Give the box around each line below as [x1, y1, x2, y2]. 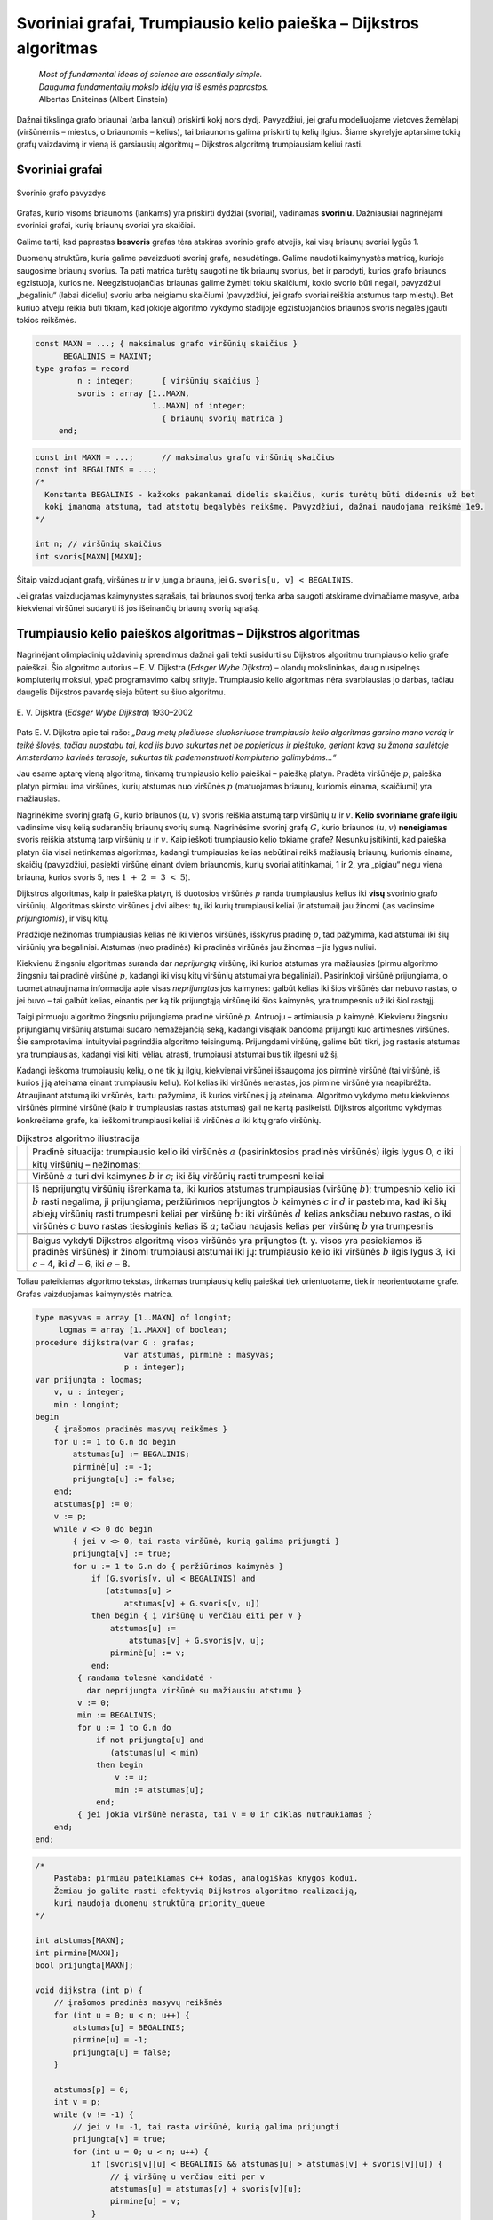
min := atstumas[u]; [114, 1785, 204, 1795]
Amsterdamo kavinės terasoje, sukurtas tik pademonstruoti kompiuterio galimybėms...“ [16, 752, 337, 763]
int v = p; [53, 2097, 101, 2107]
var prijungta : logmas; [35, 1375, 144, 1384]
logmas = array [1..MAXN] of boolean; [58, 1325, 228, 1336]
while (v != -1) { [53, 2109, 134, 2120]
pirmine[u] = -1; [72, 2034, 148, 2045]
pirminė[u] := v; [109, 1648, 186, 1658]
